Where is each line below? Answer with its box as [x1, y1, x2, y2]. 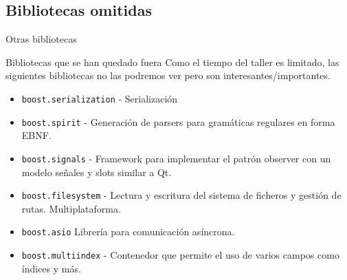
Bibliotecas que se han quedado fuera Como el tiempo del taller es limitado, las [5, 54, 339, 69]
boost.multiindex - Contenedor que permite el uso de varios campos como [21, 248, 339, 262]
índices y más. [21, 261, 81, 275]
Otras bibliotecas [5, 32, 77, 46]
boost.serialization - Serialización [21, 91, 178, 105]
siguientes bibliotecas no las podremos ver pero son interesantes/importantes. [5, 68, 331, 83]
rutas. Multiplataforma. [21, 201, 121, 215]
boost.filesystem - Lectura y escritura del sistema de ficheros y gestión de [21, 188, 342, 202]
